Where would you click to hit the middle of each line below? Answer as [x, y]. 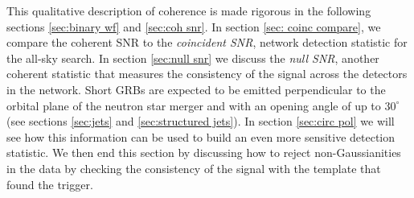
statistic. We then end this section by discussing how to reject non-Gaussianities [204, 153]
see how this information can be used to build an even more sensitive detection [201, 136]
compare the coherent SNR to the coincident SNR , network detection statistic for [207, 42]
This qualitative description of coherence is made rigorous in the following [189, 10]
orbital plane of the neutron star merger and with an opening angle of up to [194, 105]
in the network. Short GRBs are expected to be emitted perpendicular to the [196, 89]
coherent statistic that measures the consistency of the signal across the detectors [207, 74]
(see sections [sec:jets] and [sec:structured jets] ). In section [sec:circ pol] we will [201, 121]
